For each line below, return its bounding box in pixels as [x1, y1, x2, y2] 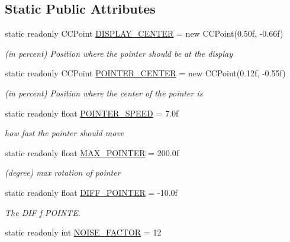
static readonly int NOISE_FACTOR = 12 [5, 226, 162, 238]
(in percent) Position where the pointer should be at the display [5, 47, 233, 59]
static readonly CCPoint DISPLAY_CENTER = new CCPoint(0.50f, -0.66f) [5, 27, 283, 40]
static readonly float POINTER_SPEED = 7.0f [5, 107, 179, 119]
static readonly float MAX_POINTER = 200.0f [5, 146, 179, 159]
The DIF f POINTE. [5, 206, 80, 218]
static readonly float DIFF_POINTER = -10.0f [5, 186, 178, 198]
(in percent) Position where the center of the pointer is [5, 86, 203, 99]
